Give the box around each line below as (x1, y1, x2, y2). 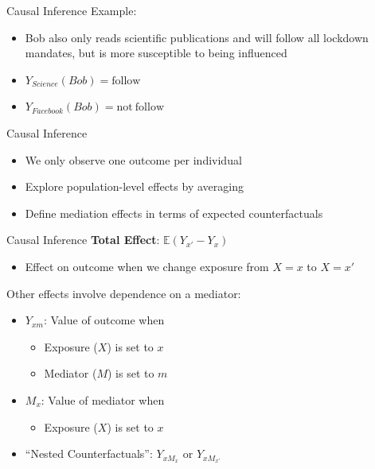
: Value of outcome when (43, 312, 165, 328)
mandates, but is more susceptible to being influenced (25, 45, 287, 61)
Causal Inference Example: (6, 2, 137, 18)
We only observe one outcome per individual (25, 151, 242, 168)
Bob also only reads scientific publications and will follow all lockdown (25, 29, 369, 45)
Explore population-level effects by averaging (25, 178, 244, 195)
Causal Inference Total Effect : (6, 231, 160, 248)
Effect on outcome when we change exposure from (25, 258, 269, 274)
